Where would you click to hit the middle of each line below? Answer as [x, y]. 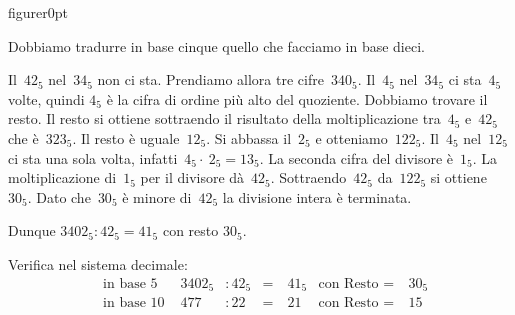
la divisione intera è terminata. [317, 196]
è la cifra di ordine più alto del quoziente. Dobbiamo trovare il [297, 98]
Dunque [32, 230]
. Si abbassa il [249, 137]
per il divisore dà [192, 177]
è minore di [157, 196]
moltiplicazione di [62, 177]
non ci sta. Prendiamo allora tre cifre [210, 79]
